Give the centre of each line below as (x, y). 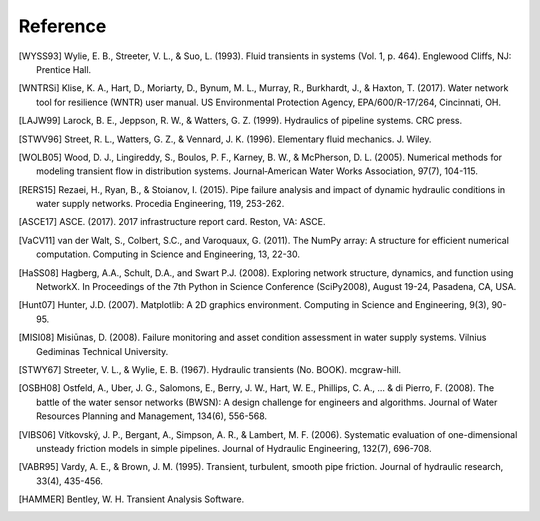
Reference (62, 26)
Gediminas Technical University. (102, 351)
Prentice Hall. (64, 69)
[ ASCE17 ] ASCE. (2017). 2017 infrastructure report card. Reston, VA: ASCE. (172, 222)
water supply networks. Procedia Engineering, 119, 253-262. (160, 204)
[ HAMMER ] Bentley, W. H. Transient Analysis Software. (131, 499)
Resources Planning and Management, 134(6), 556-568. (152, 416)
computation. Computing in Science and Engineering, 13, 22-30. (168, 254)
